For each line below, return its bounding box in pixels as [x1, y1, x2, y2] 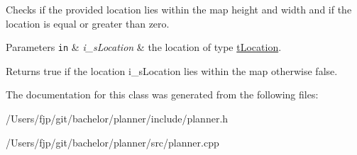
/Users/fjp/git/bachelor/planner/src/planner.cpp [6, 134, 219, 149]
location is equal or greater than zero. [6, 16, 170, 30]
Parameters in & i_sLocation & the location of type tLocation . [6, 40, 282, 54]
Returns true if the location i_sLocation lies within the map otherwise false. [6, 63, 338, 78]
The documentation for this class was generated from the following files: [6, 87, 319, 102]
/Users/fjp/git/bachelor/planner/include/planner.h [6, 111, 229, 126]
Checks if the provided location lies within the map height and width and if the [6, 2, 352, 16]
